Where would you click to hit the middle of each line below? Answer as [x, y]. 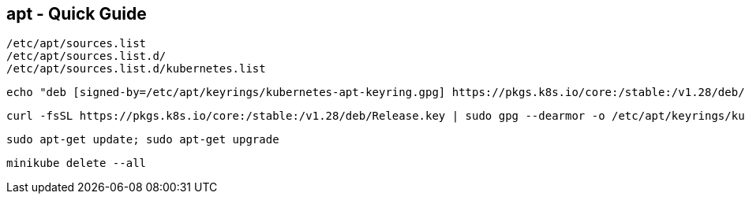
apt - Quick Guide [77, 14]
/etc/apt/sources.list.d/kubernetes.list [136, 69]
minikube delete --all [77, 163]
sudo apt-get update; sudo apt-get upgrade [143, 140]
